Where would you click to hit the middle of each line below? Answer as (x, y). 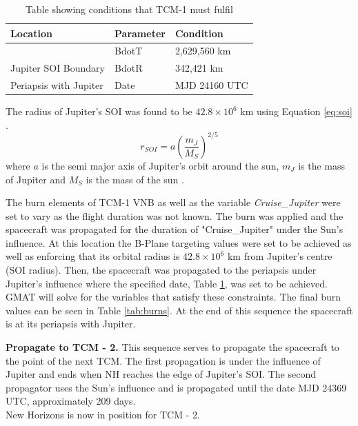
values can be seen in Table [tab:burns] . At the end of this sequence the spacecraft (179, 310)
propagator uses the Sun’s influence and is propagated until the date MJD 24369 (176, 387)
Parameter (140, 33)
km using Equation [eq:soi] (296, 111)
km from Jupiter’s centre (280, 256)
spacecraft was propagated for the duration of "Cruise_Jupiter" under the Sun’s (175, 229)
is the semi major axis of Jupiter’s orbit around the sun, (160, 165)
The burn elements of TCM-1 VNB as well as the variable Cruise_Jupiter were (173, 202)
